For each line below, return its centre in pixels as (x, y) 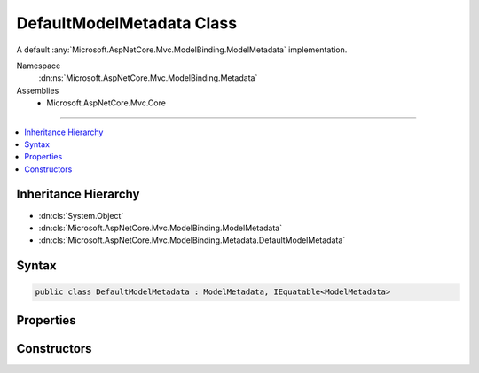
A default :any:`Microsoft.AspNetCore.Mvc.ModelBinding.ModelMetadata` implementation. (182, 50)
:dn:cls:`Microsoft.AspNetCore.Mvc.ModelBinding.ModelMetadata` (161, 228)
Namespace (39, 66)
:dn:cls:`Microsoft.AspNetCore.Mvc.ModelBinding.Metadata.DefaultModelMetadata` (192, 240)
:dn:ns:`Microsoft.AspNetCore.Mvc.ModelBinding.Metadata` (148, 78)
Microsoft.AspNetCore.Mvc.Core (106, 103)
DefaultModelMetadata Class (127, 23)
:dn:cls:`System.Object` (81, 215)
